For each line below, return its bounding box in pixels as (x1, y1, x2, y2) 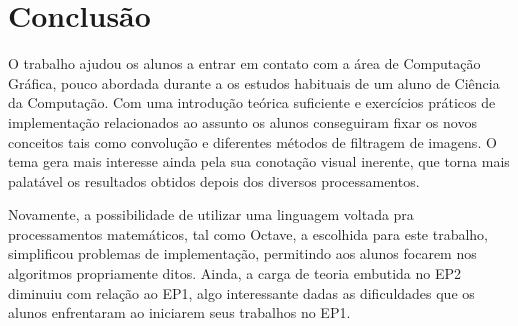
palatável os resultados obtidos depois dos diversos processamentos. (8, 170, 420, 191)
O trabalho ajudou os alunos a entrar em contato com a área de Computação (8, 53, 481, 74)
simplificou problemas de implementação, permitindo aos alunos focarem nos (8, 243, 477, 264)
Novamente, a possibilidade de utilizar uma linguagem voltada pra (8, 204, 414, 225)
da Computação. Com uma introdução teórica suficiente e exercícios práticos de (8, 92, 496, 113)
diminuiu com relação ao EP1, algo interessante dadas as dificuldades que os (8, 282, 475, 303)
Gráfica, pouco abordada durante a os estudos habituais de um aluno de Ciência (8, 72, 500, 93)
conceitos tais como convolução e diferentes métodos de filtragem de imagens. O (8, 131, 497, 152)
